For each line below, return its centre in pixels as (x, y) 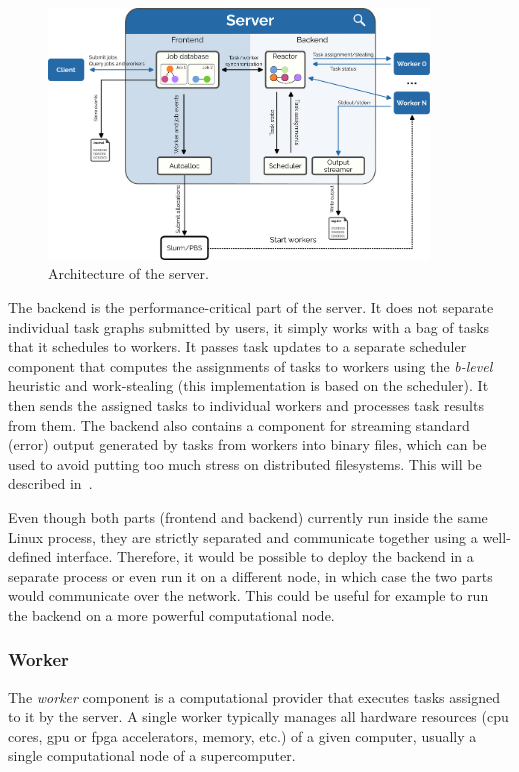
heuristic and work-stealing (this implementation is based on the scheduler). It (248, 385)
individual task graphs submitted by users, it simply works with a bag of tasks (249, 326)
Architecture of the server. (128, 273)
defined (30, 556)
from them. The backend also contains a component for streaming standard (239, 424)
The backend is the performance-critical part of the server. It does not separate (251, 306)
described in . (50, 483)
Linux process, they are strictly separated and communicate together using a (243, 536)
